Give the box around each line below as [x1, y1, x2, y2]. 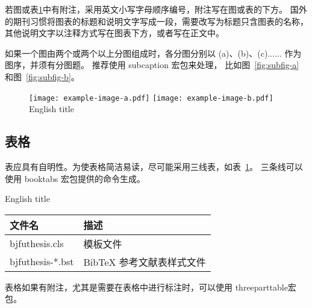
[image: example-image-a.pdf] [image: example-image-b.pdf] [29, 93, 273, 102]
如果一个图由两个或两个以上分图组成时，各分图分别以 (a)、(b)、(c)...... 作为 [5, 46, 302, 59]
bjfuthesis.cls [10, 236, 64, 251]
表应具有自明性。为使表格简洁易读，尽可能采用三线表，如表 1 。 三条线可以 [5, 160, 303, 173]
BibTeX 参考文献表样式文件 [83, 254, 206, 269]
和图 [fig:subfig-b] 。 [5, 70, 80, 83]
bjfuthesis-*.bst [10, 254, 74, 269]
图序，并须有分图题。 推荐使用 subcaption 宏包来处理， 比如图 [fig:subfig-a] [5, 58, 299, 71]
